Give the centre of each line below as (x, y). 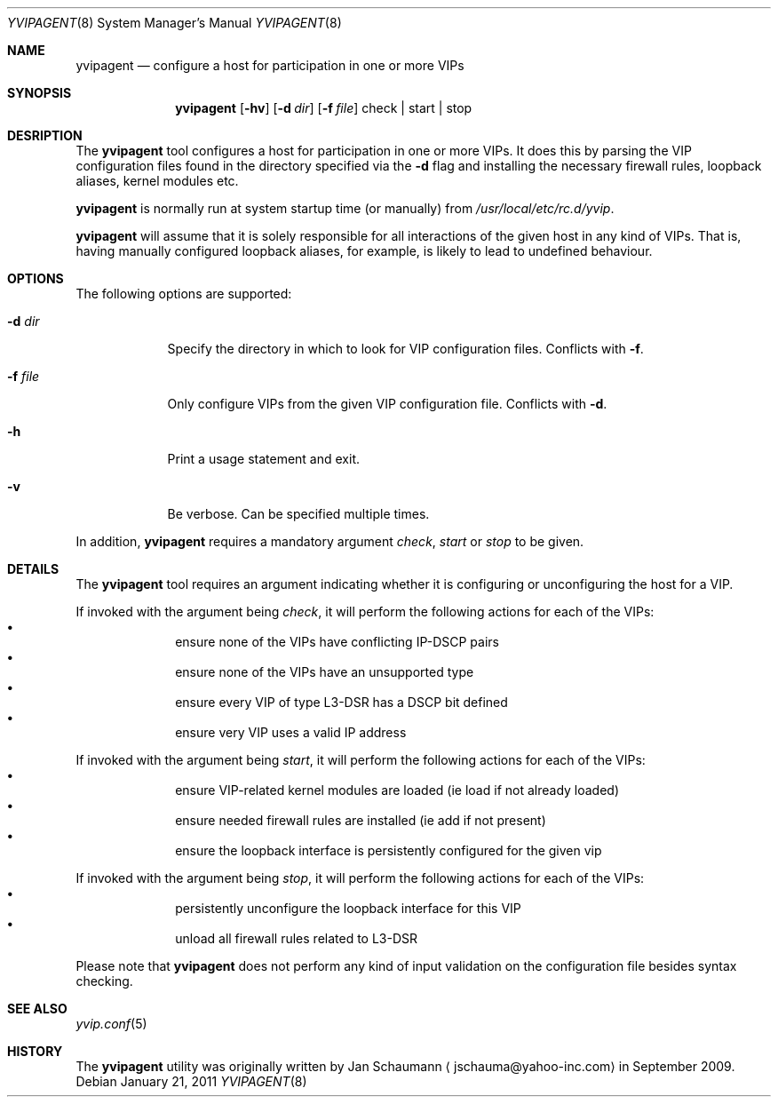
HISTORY (35, 1051)
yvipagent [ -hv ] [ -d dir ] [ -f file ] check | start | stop (324, 108)
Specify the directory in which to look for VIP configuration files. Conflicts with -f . (405, 349)
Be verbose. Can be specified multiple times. (298, 514)
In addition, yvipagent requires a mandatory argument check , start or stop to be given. (330, 541)
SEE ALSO (37, 1009)
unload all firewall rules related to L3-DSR (297, 938)
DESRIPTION (45, 135)
